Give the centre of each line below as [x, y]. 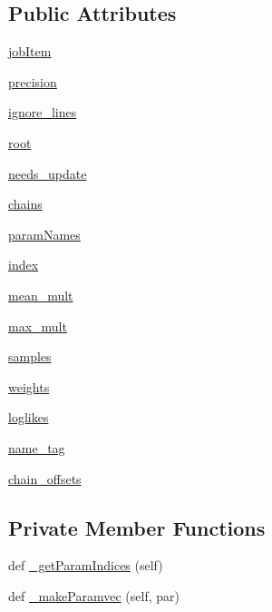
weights [29, 386]
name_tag [37, 447]
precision [33, 81]
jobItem [30, 51]
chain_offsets [45, 478]
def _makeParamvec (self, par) [94, 595]
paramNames [44, 234]
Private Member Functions [137, 527]
